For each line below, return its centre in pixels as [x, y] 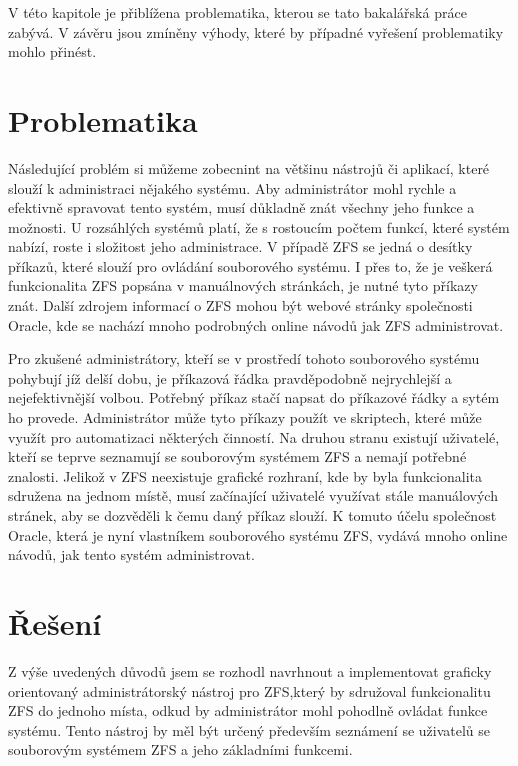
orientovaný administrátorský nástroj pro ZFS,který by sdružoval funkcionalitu [249, 690]
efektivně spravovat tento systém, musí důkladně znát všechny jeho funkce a [241, 207]
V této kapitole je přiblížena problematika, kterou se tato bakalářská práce [237, 12]
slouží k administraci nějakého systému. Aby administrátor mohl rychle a [232, 187]
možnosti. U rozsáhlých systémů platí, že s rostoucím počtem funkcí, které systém [259, 226]
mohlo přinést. [52, 51]
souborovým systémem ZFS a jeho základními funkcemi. [180, 749]
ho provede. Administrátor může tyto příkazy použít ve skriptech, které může [245, 417]
